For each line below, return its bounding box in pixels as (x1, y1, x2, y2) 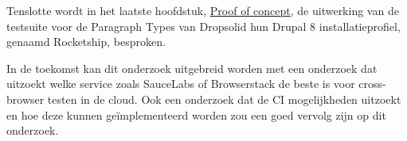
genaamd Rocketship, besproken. (6, 33, 166, 50)
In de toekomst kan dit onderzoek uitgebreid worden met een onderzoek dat (6, 59, 378, 76)
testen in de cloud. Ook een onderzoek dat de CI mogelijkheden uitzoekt (47, 90, 401, 107)
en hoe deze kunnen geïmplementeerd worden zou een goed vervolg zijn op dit (6, 106, 386, 123)
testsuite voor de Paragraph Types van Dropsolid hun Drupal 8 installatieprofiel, (6, 17, 401, 34)
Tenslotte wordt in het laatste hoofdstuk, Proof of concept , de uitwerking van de (6, 2, 399, 18)
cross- (358, 75, 386, 92)
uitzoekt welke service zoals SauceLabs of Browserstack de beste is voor (6, 75, 355, 92)
